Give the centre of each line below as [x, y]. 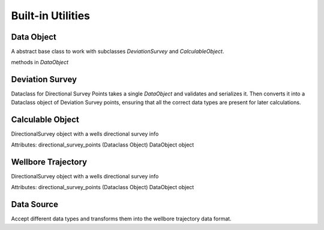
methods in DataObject [40, 62]
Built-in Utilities [50, 16]
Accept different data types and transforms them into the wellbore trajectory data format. [121, 219]
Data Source [34, 204]
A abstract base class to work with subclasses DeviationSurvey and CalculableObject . [118, 52]
